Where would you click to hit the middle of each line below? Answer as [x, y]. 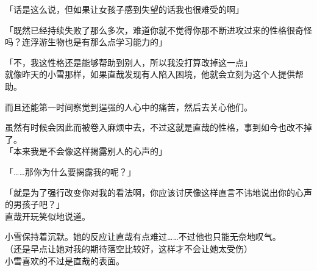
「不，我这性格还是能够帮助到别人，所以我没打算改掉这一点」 [129, 62]
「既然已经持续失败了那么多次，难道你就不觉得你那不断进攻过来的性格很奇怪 [158, 30]
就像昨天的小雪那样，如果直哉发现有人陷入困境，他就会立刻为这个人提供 [150, 74]
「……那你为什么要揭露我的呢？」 [70, 171]
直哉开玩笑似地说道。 [48, 216]
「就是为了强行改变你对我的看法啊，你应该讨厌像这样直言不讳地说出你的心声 [158, 192]
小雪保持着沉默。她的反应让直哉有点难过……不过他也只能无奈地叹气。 [143, 237]
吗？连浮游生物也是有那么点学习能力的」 [86, 42]
